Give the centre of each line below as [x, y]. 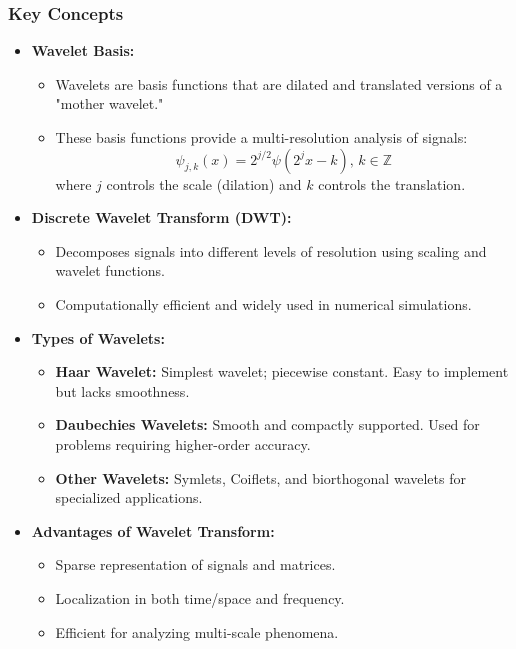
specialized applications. [129, 497]
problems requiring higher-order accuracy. [183, 443]
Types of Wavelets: [98, 337]
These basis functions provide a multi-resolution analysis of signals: [261, 137]
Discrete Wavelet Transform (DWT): [161, 217]
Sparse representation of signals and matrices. [195, 564]
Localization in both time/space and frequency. [200, 597]
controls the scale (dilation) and [204, 183]
